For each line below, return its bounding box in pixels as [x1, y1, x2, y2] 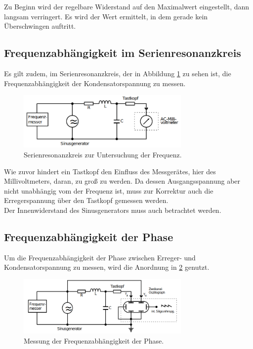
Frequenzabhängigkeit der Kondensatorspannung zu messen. [4, 78, 186, 88]
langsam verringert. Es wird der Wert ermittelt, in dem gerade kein [4, 11, 208, 21]
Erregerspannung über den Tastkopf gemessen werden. [4, 195, 169, 205]
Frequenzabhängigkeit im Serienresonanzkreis [4, 45, 241, 60]
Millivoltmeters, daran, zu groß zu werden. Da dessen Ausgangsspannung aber [4, 176, 241, 186]
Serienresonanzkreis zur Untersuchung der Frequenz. [24, 149, 182, 159]
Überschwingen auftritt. [4, 21, 76, 31]
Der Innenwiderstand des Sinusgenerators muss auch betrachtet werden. [4, 204, 221, 215]
